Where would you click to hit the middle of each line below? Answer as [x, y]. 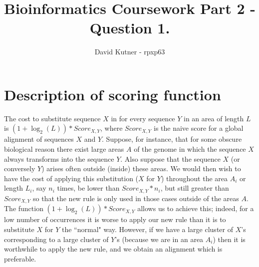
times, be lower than [88, 188]
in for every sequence [143, 118]
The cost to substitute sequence [52, 118]
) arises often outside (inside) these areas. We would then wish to [141, 168]
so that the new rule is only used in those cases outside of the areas [136, 198]
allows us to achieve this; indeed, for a [196, 208]
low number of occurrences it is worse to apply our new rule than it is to [115, 219]
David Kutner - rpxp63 [130, 52]
